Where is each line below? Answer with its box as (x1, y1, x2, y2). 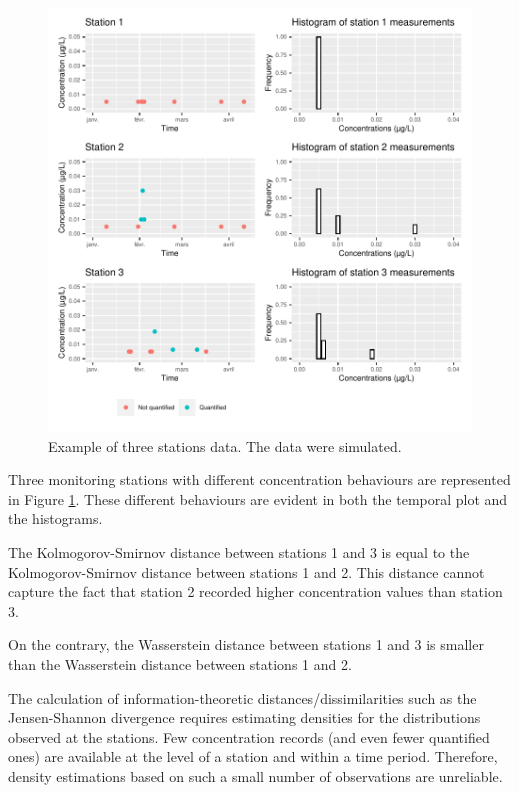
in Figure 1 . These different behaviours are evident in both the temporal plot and (8, 488, 508, 509)
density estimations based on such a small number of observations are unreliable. (8, 765, 503, 786)
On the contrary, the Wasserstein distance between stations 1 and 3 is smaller (8, 634, 484, 655)
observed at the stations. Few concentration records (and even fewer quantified (8, 726, 490, 747)
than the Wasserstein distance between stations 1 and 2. (8, 653, 352, 674)
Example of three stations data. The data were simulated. (48, 435, 402, 456)
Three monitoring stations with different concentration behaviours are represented (8, 469, 511, 490)
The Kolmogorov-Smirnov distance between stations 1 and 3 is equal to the (8, 541, 470, 562)
